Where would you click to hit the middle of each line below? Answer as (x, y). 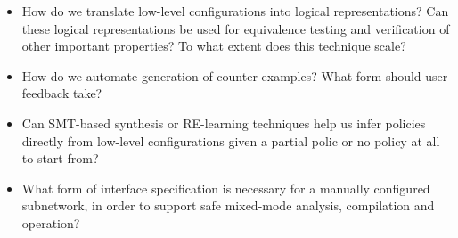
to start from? (60, 158)
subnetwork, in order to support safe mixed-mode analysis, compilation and (228, 205)
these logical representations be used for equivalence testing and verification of (236, 28)
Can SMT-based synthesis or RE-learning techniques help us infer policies (224, 123)
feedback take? (62, 93)
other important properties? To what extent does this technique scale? (214, 46)
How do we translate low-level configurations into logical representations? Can (235, 11)
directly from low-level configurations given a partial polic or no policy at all (231, 140)
